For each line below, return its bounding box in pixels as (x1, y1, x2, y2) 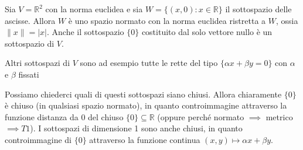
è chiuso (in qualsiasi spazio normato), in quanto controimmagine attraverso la (5, 99, 287, 111)
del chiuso (88, 110, 124, 123)
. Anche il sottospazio (46, 26, 124, 38)
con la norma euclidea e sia (45, 3, 143, 15)
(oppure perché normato (157, 110, 244, 123)
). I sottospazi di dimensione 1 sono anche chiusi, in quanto (30, 122, 243, 134)
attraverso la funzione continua (89, 133, 200, 145)
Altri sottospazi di (5, 57, 70, 69)
